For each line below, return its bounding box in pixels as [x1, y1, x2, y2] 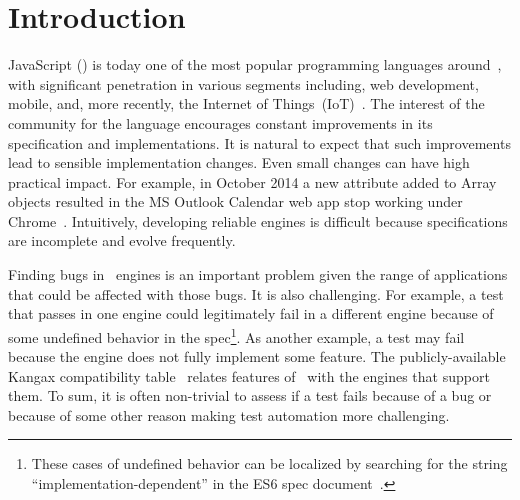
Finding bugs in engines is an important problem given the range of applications [8, 264, 508, 285]
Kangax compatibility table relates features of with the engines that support [8, 365, 490, 386]
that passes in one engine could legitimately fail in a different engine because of [8, 303, 494, 324]
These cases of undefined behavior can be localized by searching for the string [31, 453, 508, 474]
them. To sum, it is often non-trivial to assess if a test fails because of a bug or [8, 385, 492, 406]
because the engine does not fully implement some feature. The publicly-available [8, 346, 506, 367]
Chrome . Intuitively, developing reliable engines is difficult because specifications [8, 210, 508, 231]
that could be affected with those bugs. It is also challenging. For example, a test [8, 283, 504, 304]
